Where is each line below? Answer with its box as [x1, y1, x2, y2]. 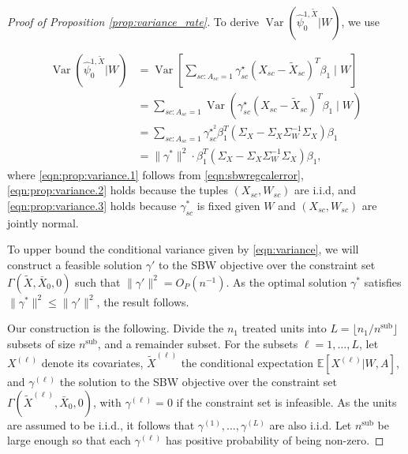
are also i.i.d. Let [269, 416, 352, 433]
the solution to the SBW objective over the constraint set [59, 373, 337, 390]
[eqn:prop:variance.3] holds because [7, 197, 177, 214]
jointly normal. [7, 214, 79, 231]
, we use [341, 13, 380, 29]
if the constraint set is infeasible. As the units [176, 393, 397, 410]
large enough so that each [7, 432, 131, 448]
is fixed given [197, 197, 260, 214]
